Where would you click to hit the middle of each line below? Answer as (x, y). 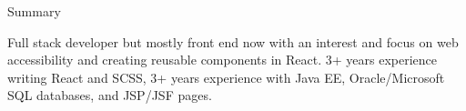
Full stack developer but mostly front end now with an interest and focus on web (233, 41)
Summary (34, 11)
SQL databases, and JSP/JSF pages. (110, 95)
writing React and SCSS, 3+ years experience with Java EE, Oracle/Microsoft (226, 77)
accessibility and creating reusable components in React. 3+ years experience (223, 60)
